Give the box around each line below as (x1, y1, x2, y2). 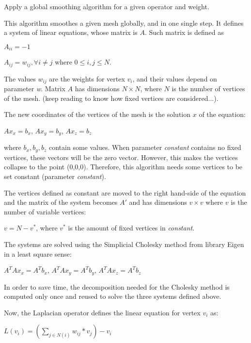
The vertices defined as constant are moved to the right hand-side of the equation (4, 187, 246, 197)
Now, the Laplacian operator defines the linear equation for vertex (4, 307, 201, 317)
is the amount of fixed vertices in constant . (68, 223, 195, 233)
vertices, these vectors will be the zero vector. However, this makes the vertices (4, 152, 238, 162)
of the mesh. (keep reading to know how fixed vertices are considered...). (4, 93, 219, 103)
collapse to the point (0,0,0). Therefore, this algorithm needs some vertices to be (4, 162, 243, 172)
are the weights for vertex (49, 73, 125, 83)
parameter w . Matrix (4, 83, 65, 94)
